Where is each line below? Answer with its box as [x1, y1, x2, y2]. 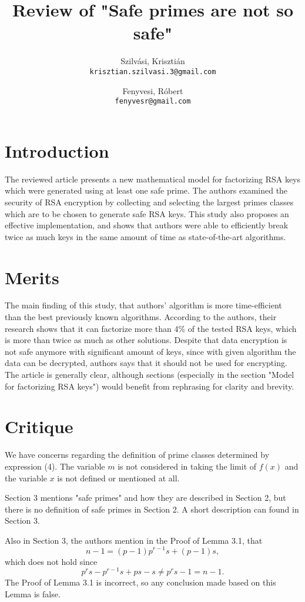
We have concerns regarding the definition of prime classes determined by [5, 448, 270, 461]
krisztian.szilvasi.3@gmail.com [89, 67, 216, 76]
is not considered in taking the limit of [118, 460, 257, 472]
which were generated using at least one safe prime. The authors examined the [5, 184, 288, 197]
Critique [5, 414, 73, 438]
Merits [5, 265, 59, 289]
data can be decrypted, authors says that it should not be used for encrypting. [5, 357, 287, 369]
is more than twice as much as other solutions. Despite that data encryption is [5, 334, 287, 346]
